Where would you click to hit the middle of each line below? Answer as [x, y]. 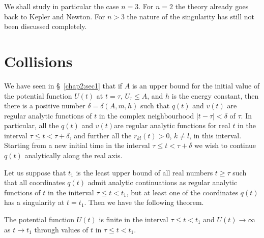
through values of [61, 229]
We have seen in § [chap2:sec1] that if [63, 85]
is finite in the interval [134, 219]
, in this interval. [215, 135]
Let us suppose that [35, 172]
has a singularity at [34, 202]
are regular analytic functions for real [172, 125]
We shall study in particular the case [62, 6]
